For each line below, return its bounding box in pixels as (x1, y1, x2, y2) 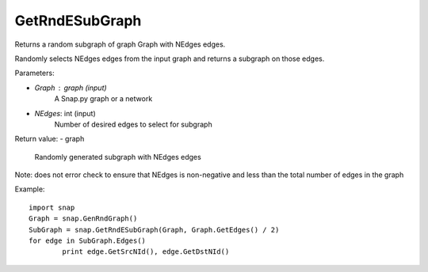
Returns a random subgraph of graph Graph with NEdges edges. (14, 40, 226, 49)
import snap (29, 202, 75, 212)
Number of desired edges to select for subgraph (54, 119, 213, 129)
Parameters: (14, 68, 55, 78)
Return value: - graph (14, 134, 85, 144)
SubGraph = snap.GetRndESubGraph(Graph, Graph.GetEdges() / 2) (29, 225, 280, 234)
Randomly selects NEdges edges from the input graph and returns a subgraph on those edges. (14, 54, 325, 63)
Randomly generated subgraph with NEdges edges (34, 152, 201, 161)
